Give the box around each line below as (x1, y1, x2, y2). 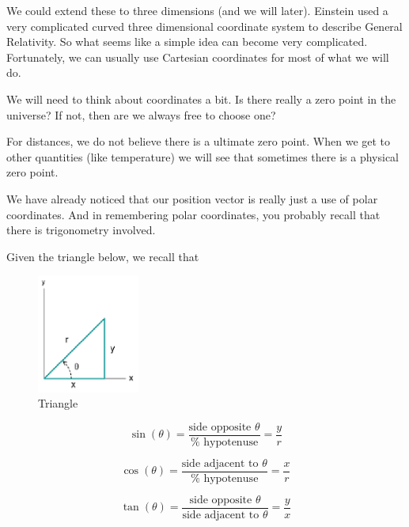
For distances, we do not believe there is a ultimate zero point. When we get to (6, 133, 391, 150)
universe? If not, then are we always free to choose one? (6, 106, 276, 123)
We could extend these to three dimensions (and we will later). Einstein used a (6, 2, 388, 18)
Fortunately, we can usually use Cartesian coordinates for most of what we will (6, 48, 389, 65)
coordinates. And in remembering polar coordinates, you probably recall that (6, 206, 381, 222)
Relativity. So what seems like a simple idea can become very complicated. (6, 33, 368, 50)
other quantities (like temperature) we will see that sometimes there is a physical (6, 148, 399, 165)
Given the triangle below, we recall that (6, 248, 199, 264)
